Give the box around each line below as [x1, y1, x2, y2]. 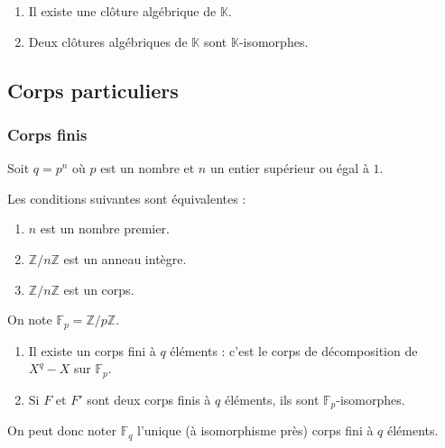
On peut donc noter [7, 421, 117, 440]
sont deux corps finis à [87, 389, 211, 408]
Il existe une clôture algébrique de [28, 2, 217, 20]
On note [7, 310, 52, 329]
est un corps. [63, 279, 134, 298]
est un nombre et [100, 159, 195, 178]
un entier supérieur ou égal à [209, 159, 369, 178]
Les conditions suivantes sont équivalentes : [7, 188, 246, 207]
